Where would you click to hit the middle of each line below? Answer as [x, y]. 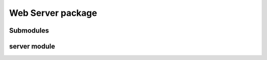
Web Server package [53, 13]
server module [32, 46]
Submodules [29, 30]
